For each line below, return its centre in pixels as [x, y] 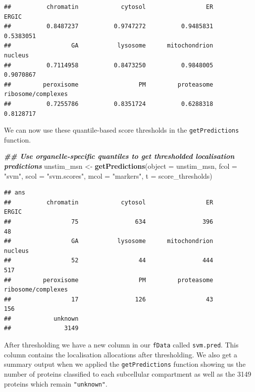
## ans [15, 193]
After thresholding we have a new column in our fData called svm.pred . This [121, 345]
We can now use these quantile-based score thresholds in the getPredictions [122, 130]
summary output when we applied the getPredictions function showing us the [125, 364]
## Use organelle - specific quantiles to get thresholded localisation [119, 156]
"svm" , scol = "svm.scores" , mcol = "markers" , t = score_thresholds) [108, 175]
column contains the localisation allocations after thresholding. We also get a [121, 354]
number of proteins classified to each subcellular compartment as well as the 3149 [128, 373]
